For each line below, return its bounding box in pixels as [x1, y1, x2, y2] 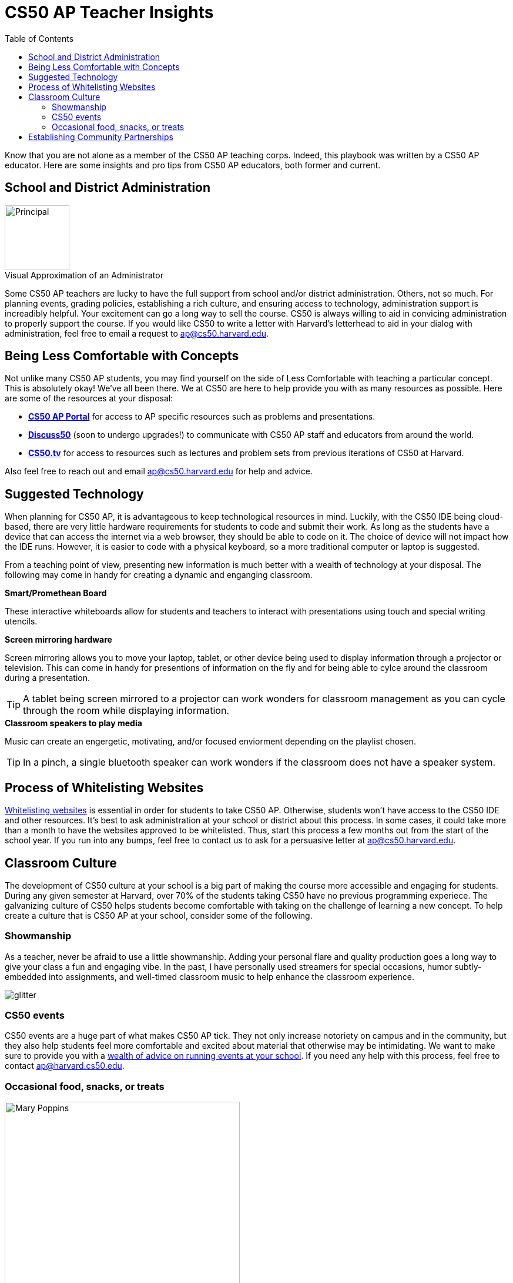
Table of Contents [5, 33, 74, 44]
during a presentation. [5, 673, 90, 683]
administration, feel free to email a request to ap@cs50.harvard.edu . [5, 328, 269, 338]
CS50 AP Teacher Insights [5, 2, 214, 22]
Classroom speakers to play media [5, 718, 142, 729]
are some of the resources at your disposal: [5, 393, 173, 404]
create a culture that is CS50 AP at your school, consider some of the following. [5, 910, 313, 920]
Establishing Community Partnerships [28, 131, 173, 142]
